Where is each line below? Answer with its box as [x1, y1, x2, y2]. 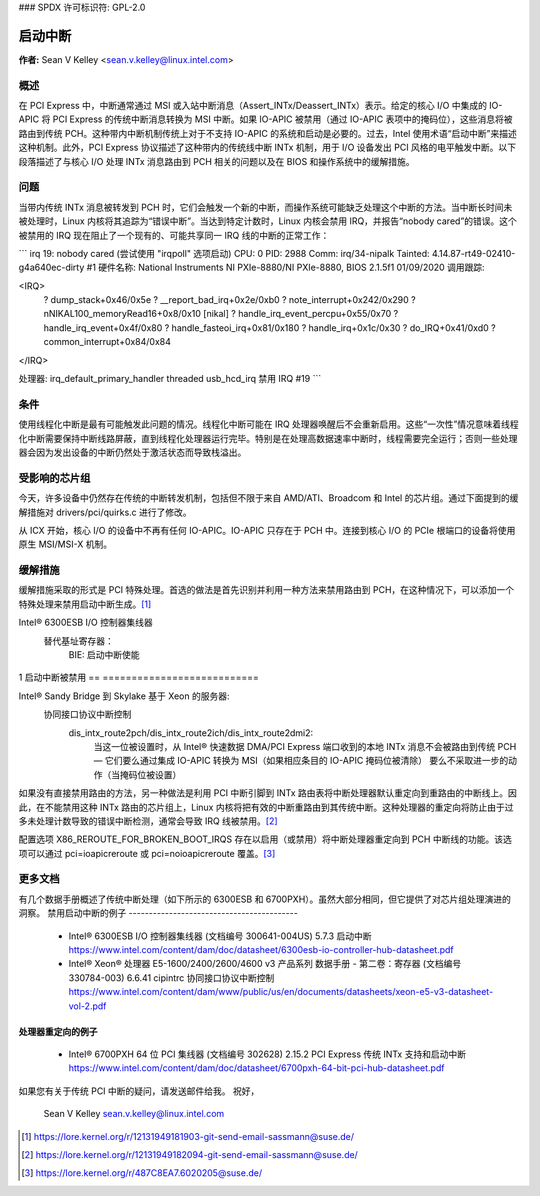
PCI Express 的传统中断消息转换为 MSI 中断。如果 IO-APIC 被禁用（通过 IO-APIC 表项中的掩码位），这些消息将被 [52, 113, 513, 125]
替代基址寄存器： [43, 635, 114, 647]
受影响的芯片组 [18, 471, 91, 485]
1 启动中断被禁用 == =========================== [18, 671, 260, 684]
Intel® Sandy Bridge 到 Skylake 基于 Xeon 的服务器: [18, 690, 230, 702]
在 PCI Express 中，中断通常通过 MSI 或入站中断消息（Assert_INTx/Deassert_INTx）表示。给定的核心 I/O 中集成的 [18, 100, 487, 112]
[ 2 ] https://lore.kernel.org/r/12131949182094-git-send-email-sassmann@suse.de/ [21, 1148, 359, 1160]
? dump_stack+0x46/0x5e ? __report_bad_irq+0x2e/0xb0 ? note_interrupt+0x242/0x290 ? [43, 294, 416, 306]
